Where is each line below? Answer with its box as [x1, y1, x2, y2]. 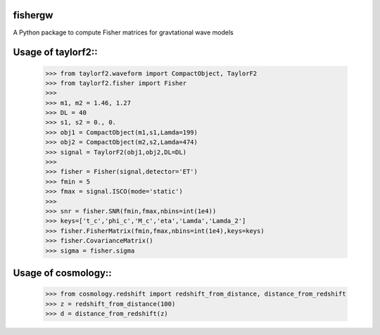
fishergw [13, 9, 53, 21]
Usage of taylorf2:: [13, 46, 98, 58]
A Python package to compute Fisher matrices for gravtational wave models [13, 28, 234, 37]
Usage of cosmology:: [13, 267, 112, 279]
